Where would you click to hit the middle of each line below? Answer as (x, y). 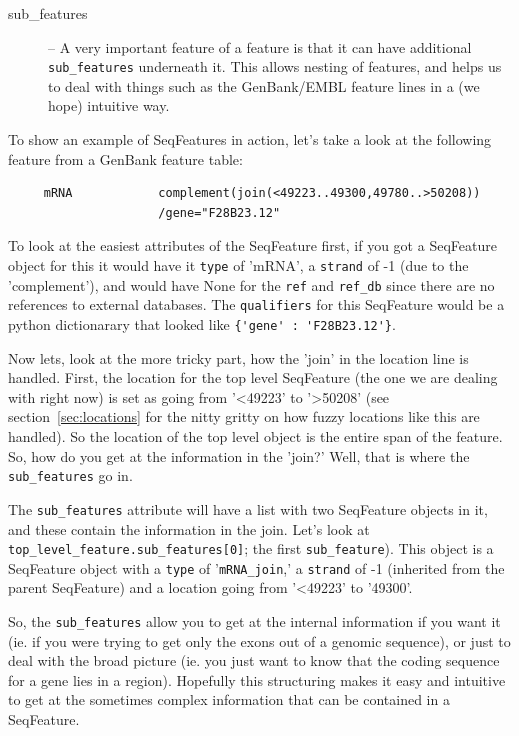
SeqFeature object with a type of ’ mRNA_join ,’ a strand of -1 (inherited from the (256, 567)
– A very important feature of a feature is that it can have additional (260, 46)
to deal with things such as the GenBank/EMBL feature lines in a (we (264, 85)
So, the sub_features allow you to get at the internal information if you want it (254, 621)
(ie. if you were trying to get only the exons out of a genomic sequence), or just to (259, 640)
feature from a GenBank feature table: (125, 158)
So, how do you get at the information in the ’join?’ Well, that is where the (239, 455)
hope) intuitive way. (109, 105)
